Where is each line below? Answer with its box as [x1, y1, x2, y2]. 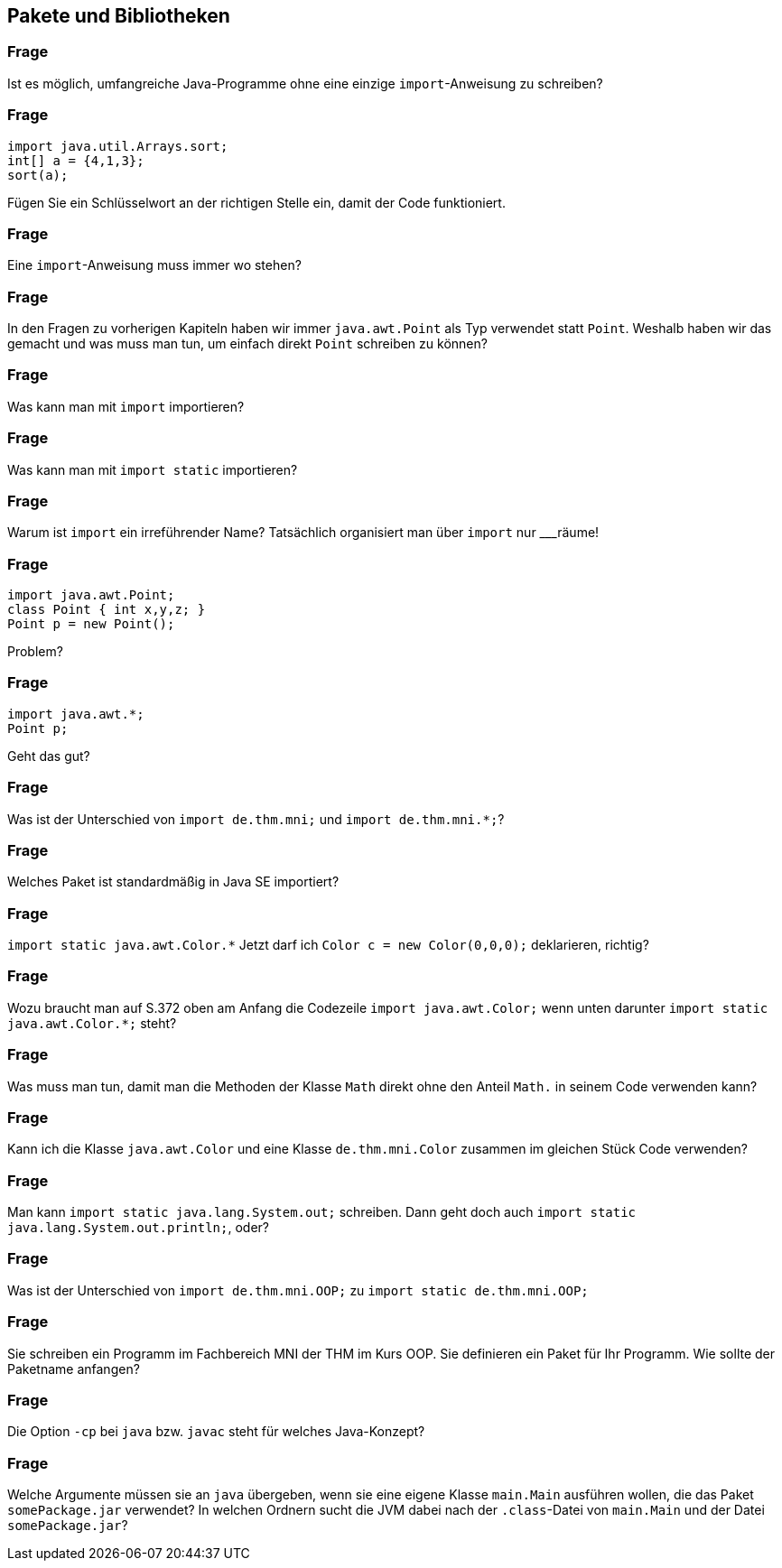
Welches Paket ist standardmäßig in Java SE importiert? [7, 874, 340, 890]
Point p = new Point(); [7, 617, 175, 632]
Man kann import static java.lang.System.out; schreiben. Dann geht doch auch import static [7, 1204, 637, 1220]
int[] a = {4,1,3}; [7, 153, 144, 168]
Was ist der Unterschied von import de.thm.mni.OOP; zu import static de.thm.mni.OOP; [7, 1282, 589, 1298]
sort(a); [7, 167, 69, 182]
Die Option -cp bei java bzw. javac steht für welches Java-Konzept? [7, 1424, 425, 1440]
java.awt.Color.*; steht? [7, 1015, 177, 1031]
